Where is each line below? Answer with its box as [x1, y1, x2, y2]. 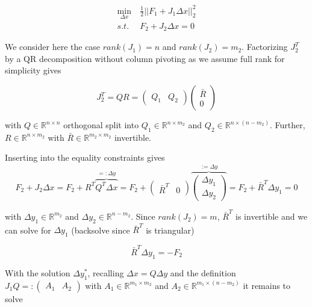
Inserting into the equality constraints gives [5, 151, 165, 164]
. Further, [269, 119, 305, 131]
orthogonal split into [63, 119, 139, 131]
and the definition [170, 266, 236, 279]
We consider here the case [5, 40, 101, 53]
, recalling [87, 266, 124, 279]
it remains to [243, 279, 291, 291]
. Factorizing [242, 40, 288, 53]
